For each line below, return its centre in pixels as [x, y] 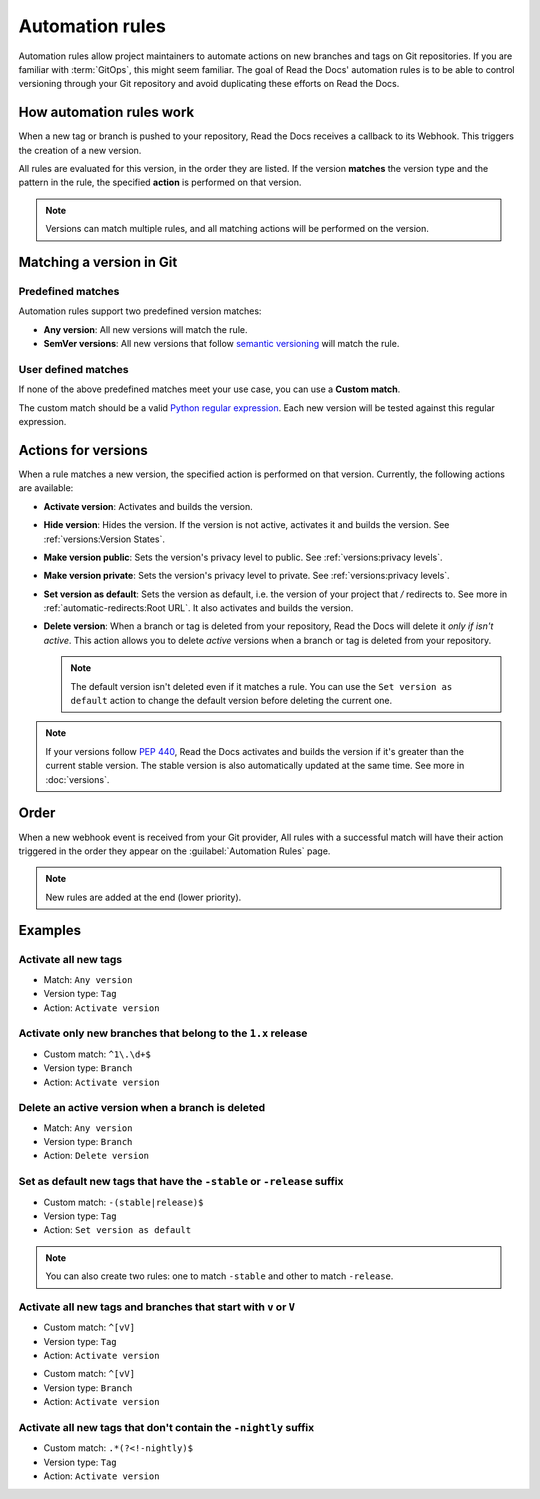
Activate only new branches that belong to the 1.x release [163, 1033]
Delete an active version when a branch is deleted [142, 1108]
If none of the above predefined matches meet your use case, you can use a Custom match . [209, 389]
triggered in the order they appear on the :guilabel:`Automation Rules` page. [174, 851]
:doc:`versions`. [77, 779]
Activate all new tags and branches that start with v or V [156, 1307]
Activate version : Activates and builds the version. [148, 506]
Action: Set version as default [117, 1230]
